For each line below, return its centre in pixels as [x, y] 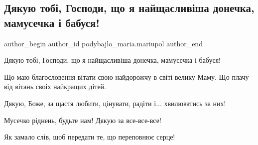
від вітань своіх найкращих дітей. [55, 86]
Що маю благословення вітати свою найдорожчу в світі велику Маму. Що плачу [127, 76]
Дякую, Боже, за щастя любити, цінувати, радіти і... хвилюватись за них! [115, 103]
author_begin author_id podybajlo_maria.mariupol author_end [103, 43]
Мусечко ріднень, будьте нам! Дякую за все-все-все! [83, 120]
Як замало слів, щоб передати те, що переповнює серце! [90, 137]
